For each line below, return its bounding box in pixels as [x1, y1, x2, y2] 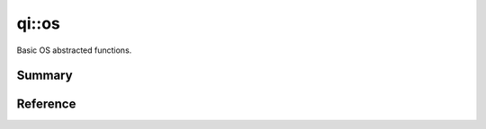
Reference [16, 97, 76, 112]
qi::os [16, 13, 60, 33]
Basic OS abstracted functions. [16, 45, 132, 56]
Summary [16, 68, 73, 83]
